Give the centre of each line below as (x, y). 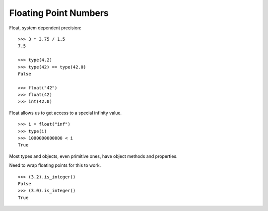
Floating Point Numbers (59, 13)
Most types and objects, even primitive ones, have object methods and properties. (94, 156)
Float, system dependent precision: (45, 28)
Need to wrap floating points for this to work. (55, 165)
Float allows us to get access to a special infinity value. (65, 113)
